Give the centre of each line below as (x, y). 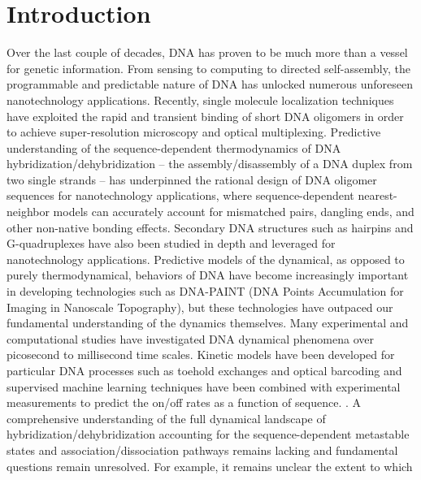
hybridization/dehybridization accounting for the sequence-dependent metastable (208, 434)
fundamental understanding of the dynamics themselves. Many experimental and (208, 323)
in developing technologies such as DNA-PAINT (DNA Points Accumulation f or (205, 291)
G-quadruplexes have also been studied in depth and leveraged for (171, 243)
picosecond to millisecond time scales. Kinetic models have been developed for (201, 355)
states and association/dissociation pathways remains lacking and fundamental (202, 450)
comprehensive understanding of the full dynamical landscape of (166, 418)
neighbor (28, 212)
